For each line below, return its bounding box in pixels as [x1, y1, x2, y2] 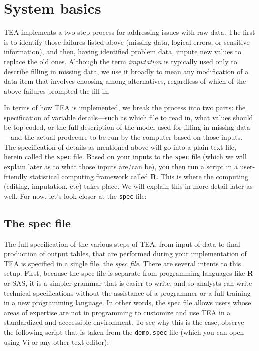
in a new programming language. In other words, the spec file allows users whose [4, 297, 251, 308]
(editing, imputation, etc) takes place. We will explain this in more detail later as [4, 181, 253, 191]
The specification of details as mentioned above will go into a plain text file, [4, 141, 236, 152]
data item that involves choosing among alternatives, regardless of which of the [4, 76, 246, 86]
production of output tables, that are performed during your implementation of [4, 248, 247, 259]
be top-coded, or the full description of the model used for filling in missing [4, 122, 234, 132]
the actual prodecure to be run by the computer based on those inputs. [24, 132, 243, 142]
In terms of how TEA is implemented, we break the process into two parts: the [4, 102, 246, 113]
